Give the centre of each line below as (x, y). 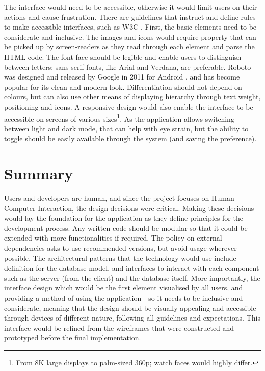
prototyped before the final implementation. (73, 338)
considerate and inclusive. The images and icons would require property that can (130, 36)
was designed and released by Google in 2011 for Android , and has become (122, 77)
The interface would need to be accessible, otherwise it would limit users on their (131, 7)
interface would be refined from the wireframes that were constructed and (119, 327)
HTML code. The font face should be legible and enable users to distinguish (123, 56)
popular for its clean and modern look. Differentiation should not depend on (123, 86)
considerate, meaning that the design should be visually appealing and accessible (130, 308)
